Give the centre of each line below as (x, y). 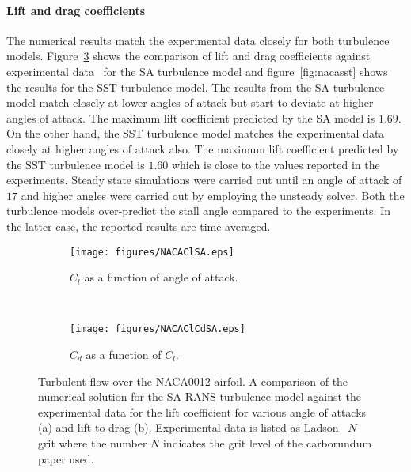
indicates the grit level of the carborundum (267, 442)
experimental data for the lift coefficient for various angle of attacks (202, 412)
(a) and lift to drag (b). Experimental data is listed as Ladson (188, 427)
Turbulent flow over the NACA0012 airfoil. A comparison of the (193, 381)
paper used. (66, 458)
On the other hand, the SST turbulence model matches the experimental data (196, 133)
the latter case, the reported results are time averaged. (139, 226)
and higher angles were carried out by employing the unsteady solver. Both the (213, 195)
